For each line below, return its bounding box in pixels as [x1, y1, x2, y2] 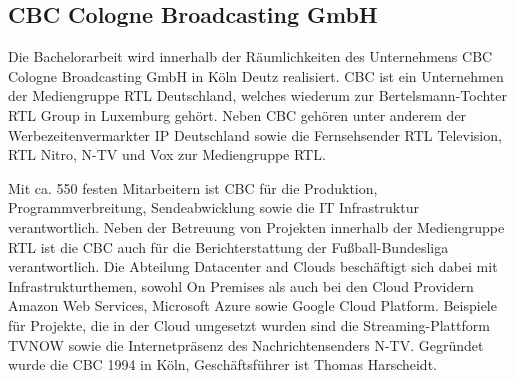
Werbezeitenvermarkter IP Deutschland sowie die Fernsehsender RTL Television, [8, 124, 502, 145]
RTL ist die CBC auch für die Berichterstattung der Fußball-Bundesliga [8, 236, 449, 257]
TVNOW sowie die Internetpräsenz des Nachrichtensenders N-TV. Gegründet [8, 334, 484, 355]
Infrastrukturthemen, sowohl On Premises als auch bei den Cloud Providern [8, 275, 474, 296]
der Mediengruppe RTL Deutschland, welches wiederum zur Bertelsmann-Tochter [8, 85, 507, 106]
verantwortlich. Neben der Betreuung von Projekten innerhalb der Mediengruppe [8, 216, 505, 237]
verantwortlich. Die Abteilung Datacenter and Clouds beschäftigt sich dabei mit [8, 256, 498, 277]
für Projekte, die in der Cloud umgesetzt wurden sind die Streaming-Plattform [8, 314, 490, 335]
